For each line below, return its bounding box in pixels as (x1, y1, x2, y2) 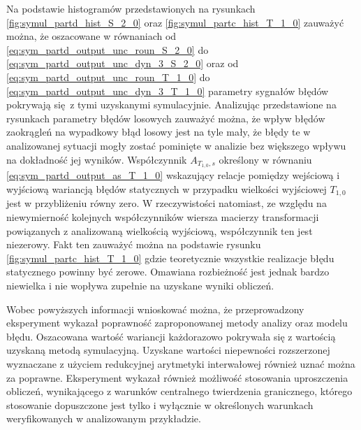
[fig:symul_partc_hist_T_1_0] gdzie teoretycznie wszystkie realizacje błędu (6, 250, 334, 265)
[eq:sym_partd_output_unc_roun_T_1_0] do (6, 69, 210, 84)
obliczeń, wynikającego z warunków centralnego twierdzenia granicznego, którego (6, 384, 353, 399)
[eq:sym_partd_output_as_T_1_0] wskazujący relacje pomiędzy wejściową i (6, 168, 340, 182)
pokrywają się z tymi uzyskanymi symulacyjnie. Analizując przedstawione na (6, 97, 337, 112)
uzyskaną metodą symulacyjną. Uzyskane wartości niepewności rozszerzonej (6, 343, 330, 357)
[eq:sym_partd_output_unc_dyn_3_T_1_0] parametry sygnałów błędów (6, 83, 329, 98)
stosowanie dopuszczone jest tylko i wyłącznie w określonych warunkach (6, 397, 314, 412)
